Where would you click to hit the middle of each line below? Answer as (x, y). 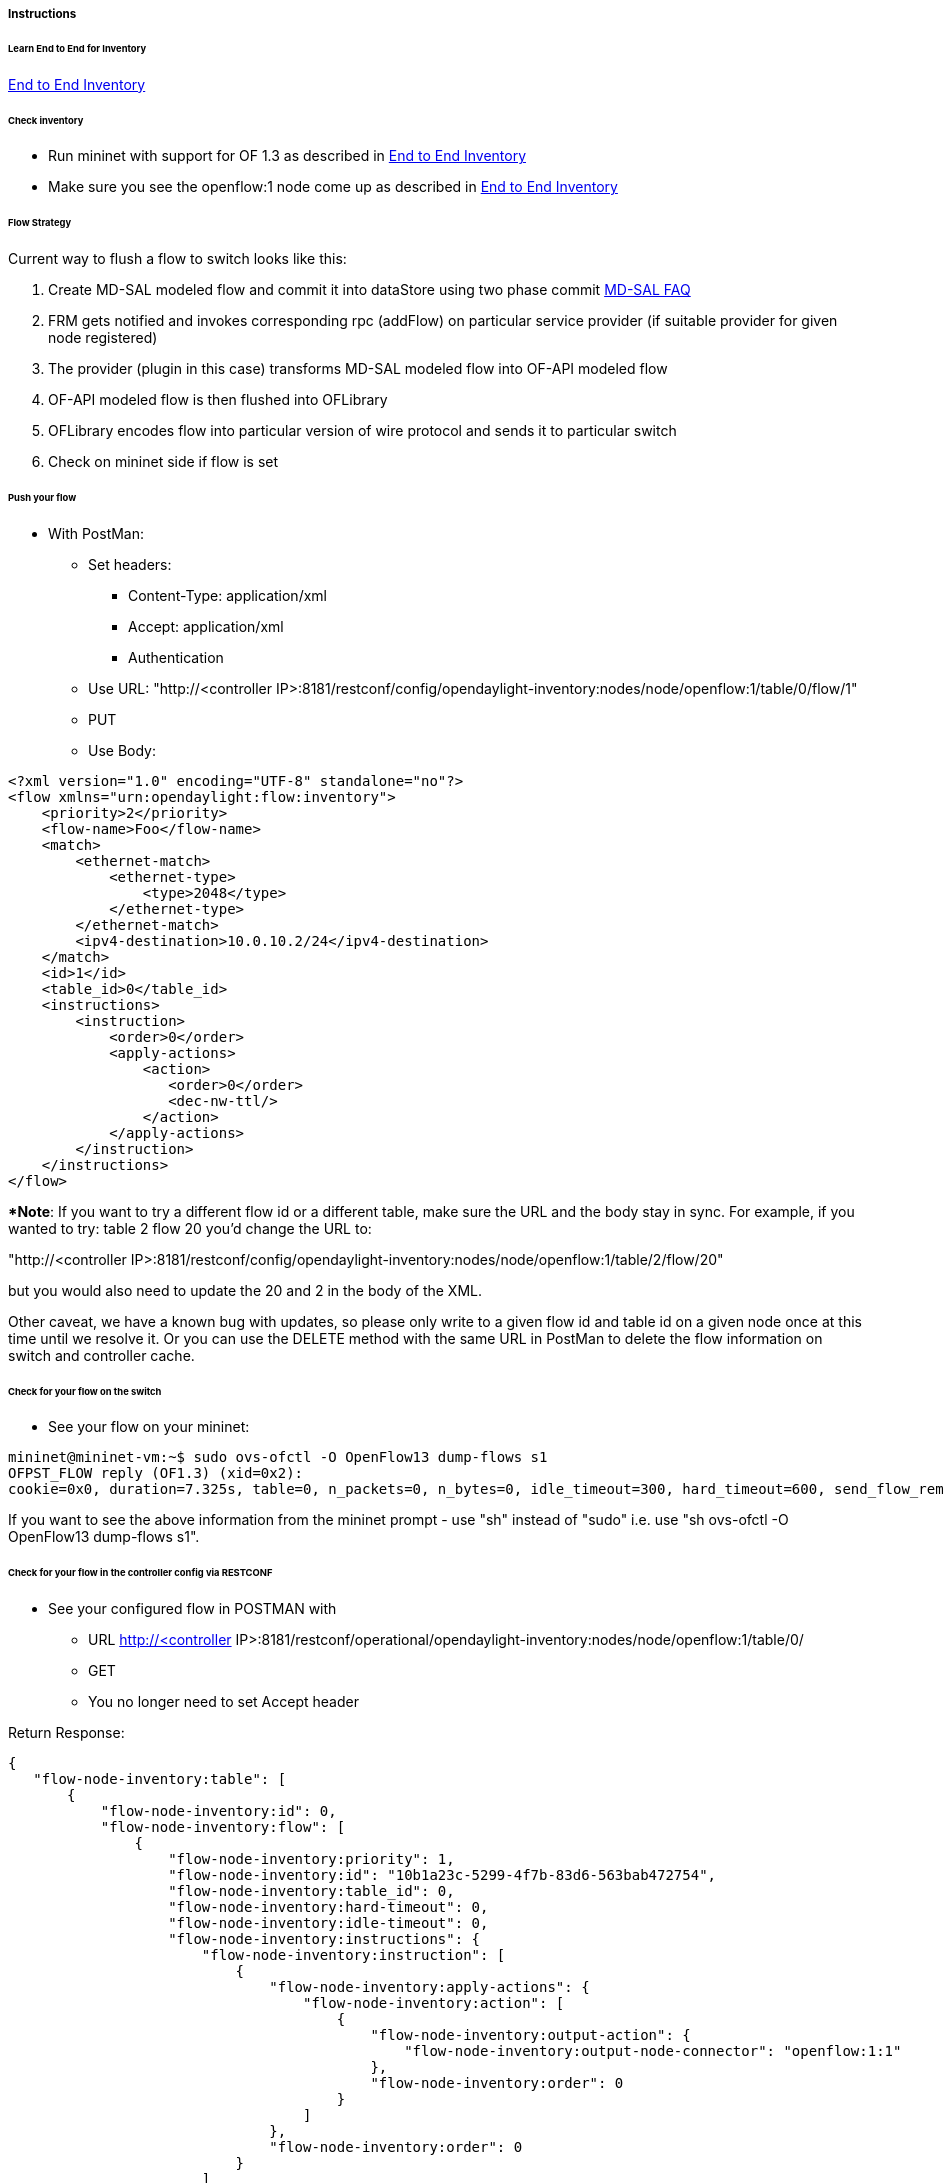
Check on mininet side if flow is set (163, 462)
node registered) (103, 338)
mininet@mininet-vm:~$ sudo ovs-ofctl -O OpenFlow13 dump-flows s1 (278, 1457)
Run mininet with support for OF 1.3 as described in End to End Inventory (287, 156)
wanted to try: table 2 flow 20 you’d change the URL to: (190, 1228)
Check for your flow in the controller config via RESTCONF (140, 1573)
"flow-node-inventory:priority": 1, (311, 1859)
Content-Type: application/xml (227, 595)
